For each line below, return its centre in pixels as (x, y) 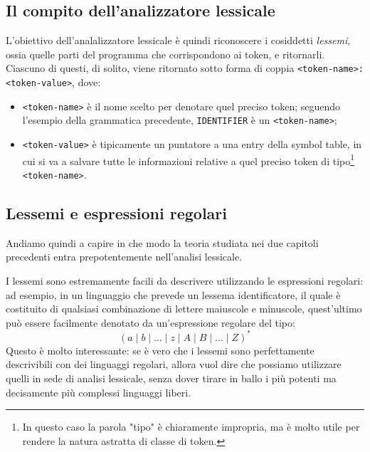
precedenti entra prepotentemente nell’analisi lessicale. (124, 257)
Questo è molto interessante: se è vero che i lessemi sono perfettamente (160, 350)
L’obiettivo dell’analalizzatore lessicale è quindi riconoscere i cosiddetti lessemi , (178, 40)
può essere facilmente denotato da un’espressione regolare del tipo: (150, 322)
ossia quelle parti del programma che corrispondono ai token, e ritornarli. (165, 54)
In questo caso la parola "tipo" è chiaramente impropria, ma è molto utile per (191, 427)
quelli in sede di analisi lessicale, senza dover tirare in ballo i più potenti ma (171, 378)
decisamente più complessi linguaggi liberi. (99, 392)
